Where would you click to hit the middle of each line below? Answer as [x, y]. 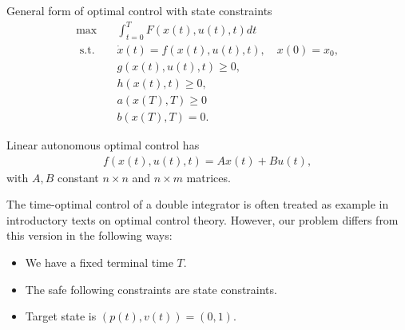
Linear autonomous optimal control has [103, 145]
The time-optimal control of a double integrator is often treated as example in [198, 204]
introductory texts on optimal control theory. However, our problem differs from [202, 219]
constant [78, 177]
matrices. [208, 177]
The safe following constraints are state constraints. [151, 289]
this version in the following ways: [89, 235]
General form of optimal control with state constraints [139, 10]
